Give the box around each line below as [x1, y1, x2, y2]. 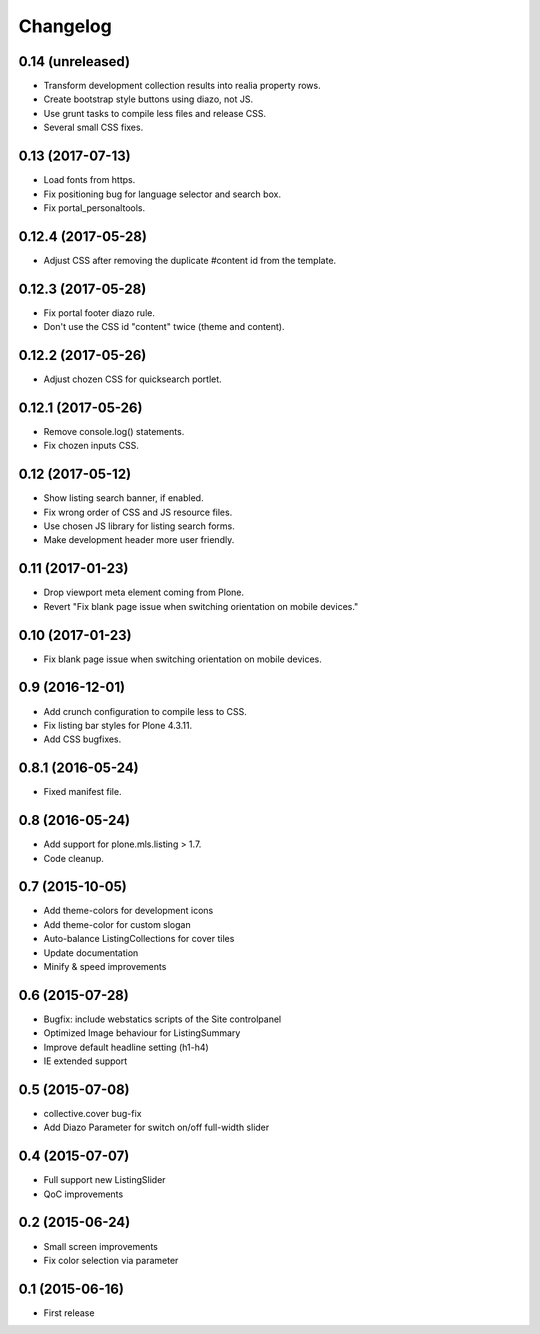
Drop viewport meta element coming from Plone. [43, 586, 245, 599]
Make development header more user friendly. [43, 534, 235, 546]
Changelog [18, 15, 112, 37]
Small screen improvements [43, 1240, 159, 1252]
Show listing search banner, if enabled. [43, 492, 204, 504]
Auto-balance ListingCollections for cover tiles [43, 933, 235, 945]
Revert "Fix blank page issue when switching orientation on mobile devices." [43, 600, 359, 612]
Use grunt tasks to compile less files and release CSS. [43, 107, 267, 119]
